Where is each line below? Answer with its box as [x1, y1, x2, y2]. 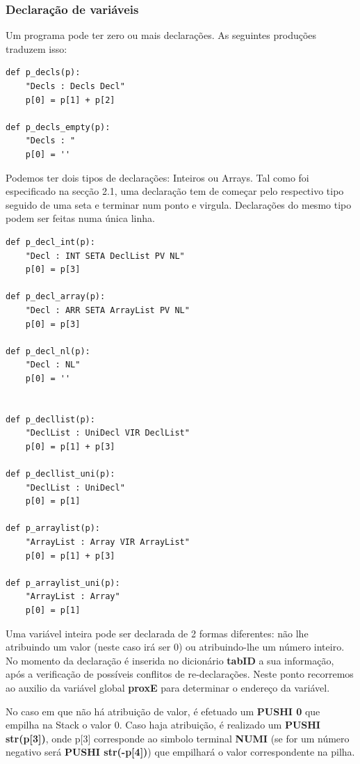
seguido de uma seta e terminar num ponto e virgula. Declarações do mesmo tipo [6, 197, 352, 212]
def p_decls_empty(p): [6, 122, 111, 132]
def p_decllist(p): [6, 414, 95, 424]
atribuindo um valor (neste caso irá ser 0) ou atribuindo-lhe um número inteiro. [6, 639, 345, 654]
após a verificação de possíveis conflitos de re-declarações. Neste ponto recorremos [6, 667, 354, 681]
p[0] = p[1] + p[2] [25, 95, 115, 105]
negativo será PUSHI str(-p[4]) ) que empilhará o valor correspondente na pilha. [6, 745, 355, 759]
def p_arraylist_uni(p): [6, 578, 120, 588]
